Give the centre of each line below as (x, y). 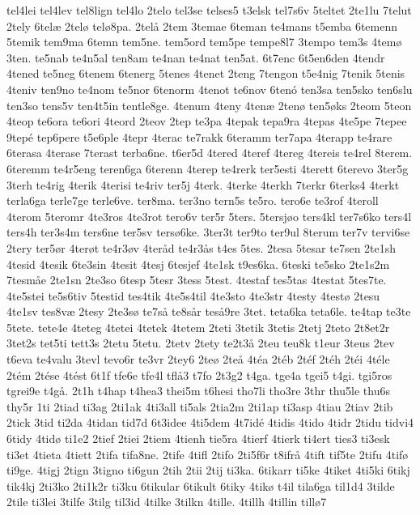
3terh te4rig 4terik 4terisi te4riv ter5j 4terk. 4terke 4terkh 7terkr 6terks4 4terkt (203, 184)
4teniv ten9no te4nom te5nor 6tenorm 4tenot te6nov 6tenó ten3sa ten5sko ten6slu (210, 89)
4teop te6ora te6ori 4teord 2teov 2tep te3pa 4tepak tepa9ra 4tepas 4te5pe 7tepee (207, 121)
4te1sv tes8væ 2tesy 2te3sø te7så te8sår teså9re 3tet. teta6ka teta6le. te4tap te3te (209, 311)
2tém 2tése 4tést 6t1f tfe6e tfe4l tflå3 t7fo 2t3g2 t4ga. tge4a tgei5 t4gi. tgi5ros (199, 375)
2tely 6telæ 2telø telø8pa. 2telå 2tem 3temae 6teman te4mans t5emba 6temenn (202, 26)
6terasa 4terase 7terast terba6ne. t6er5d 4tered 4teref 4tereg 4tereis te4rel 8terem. (210, 153)
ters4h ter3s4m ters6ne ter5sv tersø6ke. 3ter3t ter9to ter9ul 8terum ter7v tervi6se (208, 232)
